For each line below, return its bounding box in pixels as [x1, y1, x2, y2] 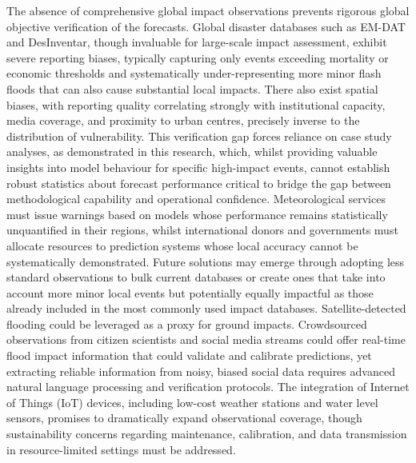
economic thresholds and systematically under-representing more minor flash [6, 65, 382, 82]
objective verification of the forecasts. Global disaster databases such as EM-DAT [6, 18, 406, 34]
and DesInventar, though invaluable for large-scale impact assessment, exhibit [6, 34, 387, 50]
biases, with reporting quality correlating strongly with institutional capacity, [6, 96, 386, 113]
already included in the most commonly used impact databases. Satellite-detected [6, 300, 406, 317]
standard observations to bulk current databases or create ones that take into [6, 269, 386, 285]
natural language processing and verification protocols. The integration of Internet [6, 378, 410, 395]
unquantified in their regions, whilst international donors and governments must [6, 222, 398, 238]
